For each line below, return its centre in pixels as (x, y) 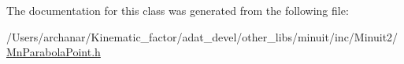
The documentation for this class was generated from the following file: (178, 10)
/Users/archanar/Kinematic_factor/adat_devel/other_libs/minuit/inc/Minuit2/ (202, 36)
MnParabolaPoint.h (54, 52)
